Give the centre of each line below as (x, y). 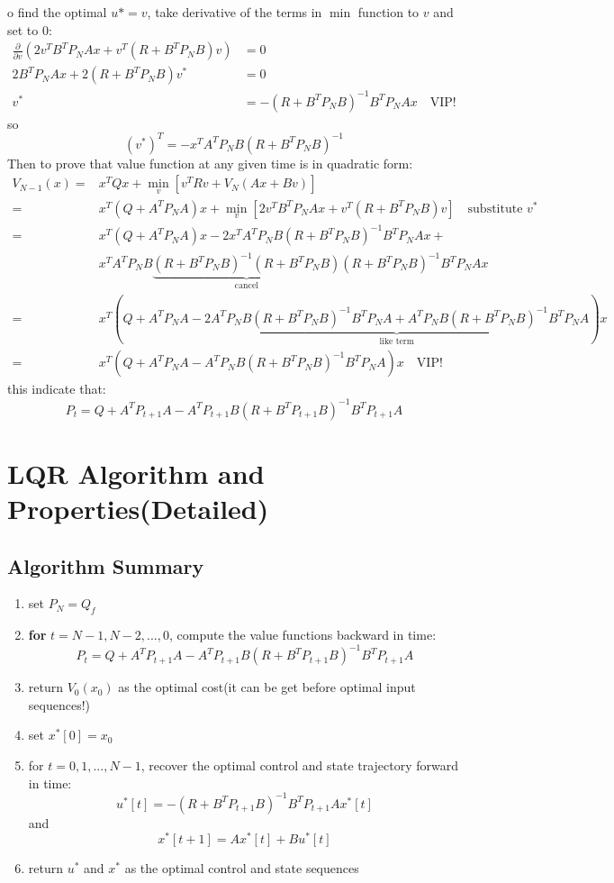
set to (23, 29)
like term (397, 341)
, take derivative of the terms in (235, 12)
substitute (495, 209)
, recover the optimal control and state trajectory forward (300, 765)
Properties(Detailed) (138, 508)
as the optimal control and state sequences (242, 868)
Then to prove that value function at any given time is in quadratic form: (210, 163)
